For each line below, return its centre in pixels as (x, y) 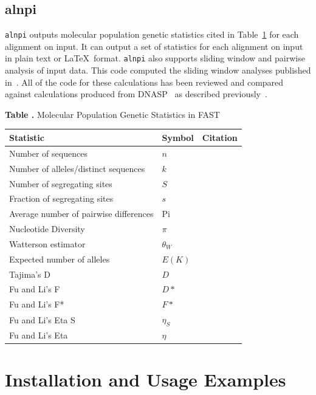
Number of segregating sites (61, 183)
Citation (220, 137)
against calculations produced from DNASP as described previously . (136, 94)
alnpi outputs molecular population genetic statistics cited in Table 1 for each (152, 34)
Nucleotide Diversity (47, 229)
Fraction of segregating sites (61, 198)
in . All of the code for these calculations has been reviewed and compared (144, 82)
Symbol (178, 137)
